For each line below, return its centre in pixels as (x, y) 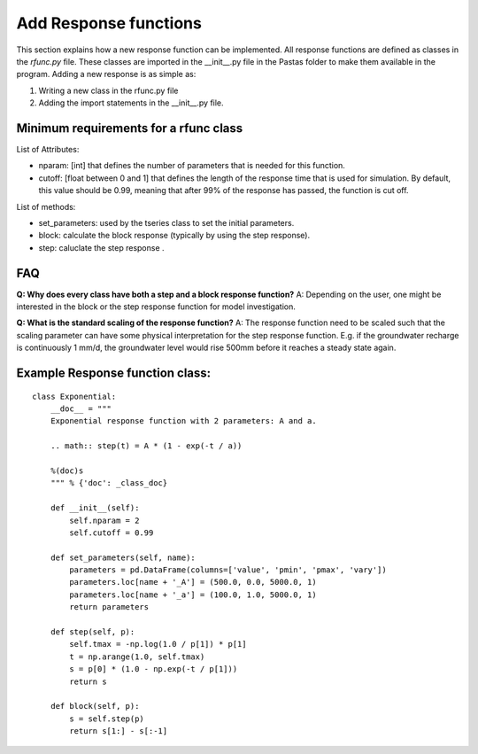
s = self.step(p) (107, 719)
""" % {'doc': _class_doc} (109, 483)
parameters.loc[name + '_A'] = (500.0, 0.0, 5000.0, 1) (193, 582)
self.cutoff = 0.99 (112, 532)
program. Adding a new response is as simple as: (106, 74)
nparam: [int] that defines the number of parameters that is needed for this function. (192, 166)
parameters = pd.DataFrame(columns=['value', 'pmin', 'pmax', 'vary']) (228, 570)
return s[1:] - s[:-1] (119, 731)
